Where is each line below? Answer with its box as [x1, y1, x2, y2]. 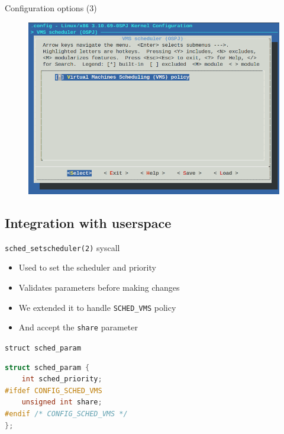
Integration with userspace [5, 213, 172, 232]
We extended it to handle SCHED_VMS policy [18, 301, 176, 313]
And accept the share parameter [18, 321, 138, 333]
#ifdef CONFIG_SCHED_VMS [5, 386, 102, 395]
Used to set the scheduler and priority [18, 261, 156, 274]
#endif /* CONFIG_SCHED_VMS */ [5, 409, 128, 418]
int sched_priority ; [21, 375, 102, 384]
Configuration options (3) [5, 2, 97, 14]
